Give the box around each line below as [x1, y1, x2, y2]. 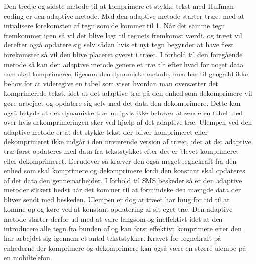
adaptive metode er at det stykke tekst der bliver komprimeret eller [4, 126, 208, 137]
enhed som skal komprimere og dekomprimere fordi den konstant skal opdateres [4, 165, 245, 176]
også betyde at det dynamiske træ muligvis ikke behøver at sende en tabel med [4, 107, 243, 117]
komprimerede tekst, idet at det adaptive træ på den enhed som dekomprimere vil [4, 88, 252, 98]
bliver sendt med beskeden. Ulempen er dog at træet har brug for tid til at [4, 194, 230, 204]
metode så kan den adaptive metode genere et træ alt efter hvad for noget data [4, 59, 244, 69]
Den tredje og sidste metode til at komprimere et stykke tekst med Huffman [4, 1, 234, 11]
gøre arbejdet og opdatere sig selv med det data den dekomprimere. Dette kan [4, 97, 241, 108]
